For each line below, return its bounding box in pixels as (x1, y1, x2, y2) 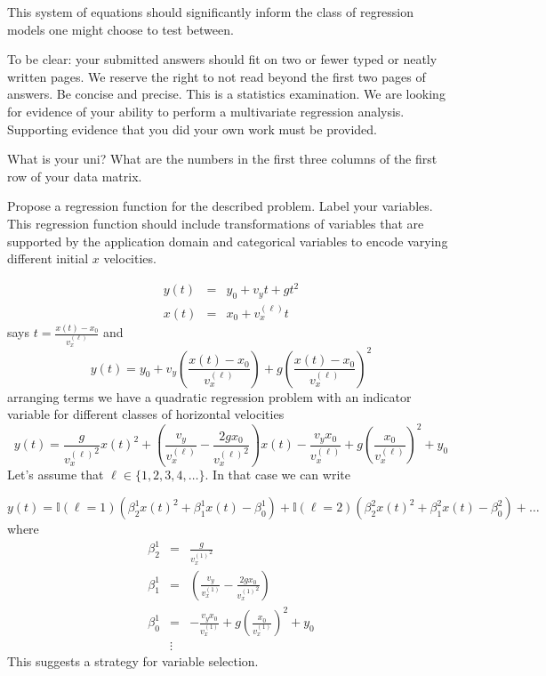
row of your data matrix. (7, 166, 142, 185)
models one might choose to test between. (7, 20, 234, 38)
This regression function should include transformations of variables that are (7, 213, 424, 232)
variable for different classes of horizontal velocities (7, 405, 285, 423)
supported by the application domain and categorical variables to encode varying (7, 231, 448, 250)
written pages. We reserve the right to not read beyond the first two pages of (7, 67, 426, 85)
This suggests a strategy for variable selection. (7, 652, 259, 671)
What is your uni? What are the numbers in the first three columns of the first (7, 149, 438, 168)
